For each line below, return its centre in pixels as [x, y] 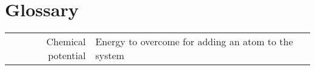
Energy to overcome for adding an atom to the [194, 42]
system [110, 56]
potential [67, 56]
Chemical [66, 42]
